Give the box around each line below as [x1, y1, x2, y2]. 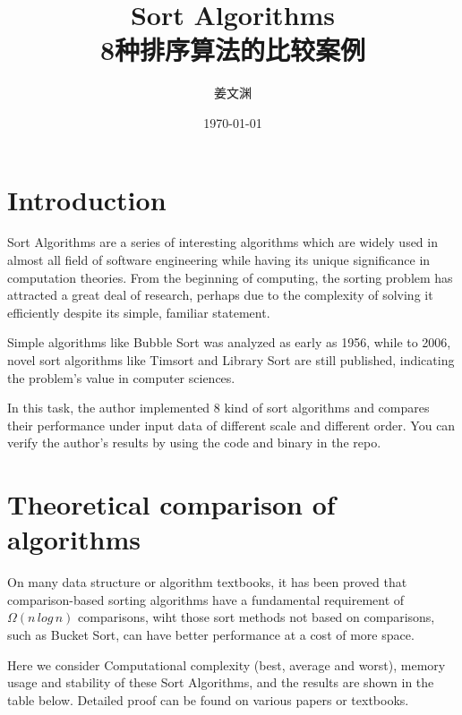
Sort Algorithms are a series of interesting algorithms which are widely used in [7, 233, 438, 251]
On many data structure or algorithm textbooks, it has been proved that [7, 573, 407, 592]
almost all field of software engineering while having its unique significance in [7, 251, 431, 269]
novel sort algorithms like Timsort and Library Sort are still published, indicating [7, 351, 455, 369]
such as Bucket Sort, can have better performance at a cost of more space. [7, 626, 415, 644]
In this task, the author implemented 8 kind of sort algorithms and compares [7, 398, 430, 417]
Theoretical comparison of [7, 486, 336, 523]
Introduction [7, 181, 167, 217]
